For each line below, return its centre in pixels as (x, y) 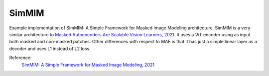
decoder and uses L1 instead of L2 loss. (50, 48)
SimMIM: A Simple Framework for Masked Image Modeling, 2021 (88, 65)
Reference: (20, 58)
